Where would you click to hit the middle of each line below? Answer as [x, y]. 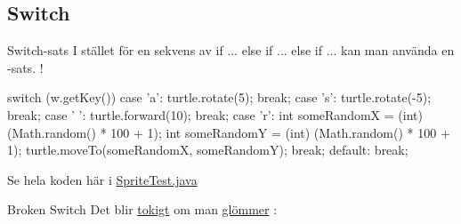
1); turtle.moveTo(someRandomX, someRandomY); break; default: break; [208, 150]
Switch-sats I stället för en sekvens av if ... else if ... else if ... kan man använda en [231, 50]
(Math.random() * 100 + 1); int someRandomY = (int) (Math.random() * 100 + [229, 132]
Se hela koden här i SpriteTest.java [102, 179]
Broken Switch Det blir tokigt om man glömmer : [142, 209]
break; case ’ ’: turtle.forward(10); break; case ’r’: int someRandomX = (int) [215, 114]
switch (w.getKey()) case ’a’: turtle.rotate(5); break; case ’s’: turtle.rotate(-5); [219, 97]
